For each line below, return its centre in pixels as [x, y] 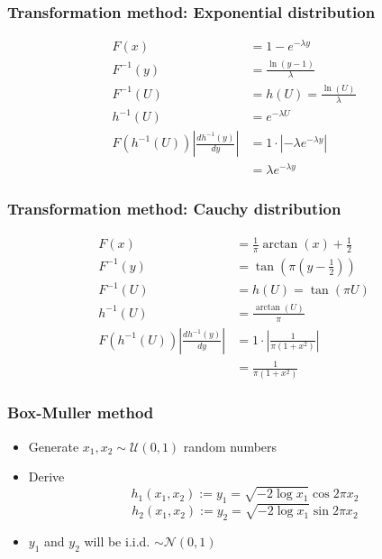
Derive [46, 477]
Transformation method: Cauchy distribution [174, 209]
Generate [54, 446]
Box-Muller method [81, 412]
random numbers [230, 446]
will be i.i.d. [117, 541]
